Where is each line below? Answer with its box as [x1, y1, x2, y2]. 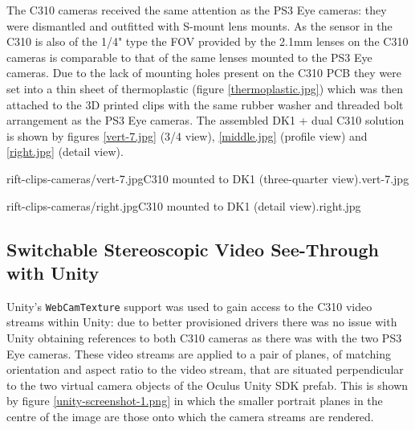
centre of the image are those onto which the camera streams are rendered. [6, 407, 374, 424]
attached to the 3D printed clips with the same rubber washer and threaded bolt [6, 96, 404, 113]
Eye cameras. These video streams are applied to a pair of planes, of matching [6, 345, 392, 362]
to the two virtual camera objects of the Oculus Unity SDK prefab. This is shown [6, 376, 409, 393]
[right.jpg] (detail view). [6, 143, 124, 160]
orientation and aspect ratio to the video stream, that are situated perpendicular [6, 361, 404, 378]
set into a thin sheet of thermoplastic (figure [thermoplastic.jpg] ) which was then [6, 80, 404, 96]
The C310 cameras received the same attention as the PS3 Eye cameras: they [6, 2, 387, 18]
